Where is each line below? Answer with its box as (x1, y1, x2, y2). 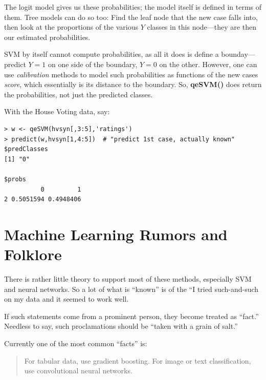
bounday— (221, 49, 255, 59)
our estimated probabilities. (4, 31, 91, 42)
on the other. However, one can (159, 58, 257, 69)
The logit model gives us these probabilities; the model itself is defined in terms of (4, 2, 262, 12)
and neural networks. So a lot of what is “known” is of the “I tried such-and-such (4, 283, 259, 294)
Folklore (4, 244, 62, 265)
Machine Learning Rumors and (4, 223, 228, 244)
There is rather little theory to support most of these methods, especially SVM (4, 273, 252, 284)
